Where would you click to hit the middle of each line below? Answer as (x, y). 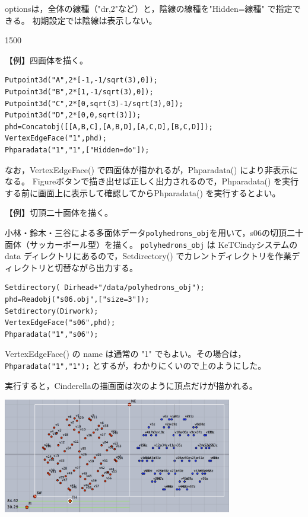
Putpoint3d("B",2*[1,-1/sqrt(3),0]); (79, 92)
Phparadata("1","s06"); (52, 334)
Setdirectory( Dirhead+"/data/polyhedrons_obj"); (105, 288)
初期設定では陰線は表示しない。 (95, 20)
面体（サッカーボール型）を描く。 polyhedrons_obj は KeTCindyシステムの (151, 244)
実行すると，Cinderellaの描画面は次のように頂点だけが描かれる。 (131, 385)
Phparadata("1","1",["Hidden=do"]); (77, 150)
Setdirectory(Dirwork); (52, 311)
